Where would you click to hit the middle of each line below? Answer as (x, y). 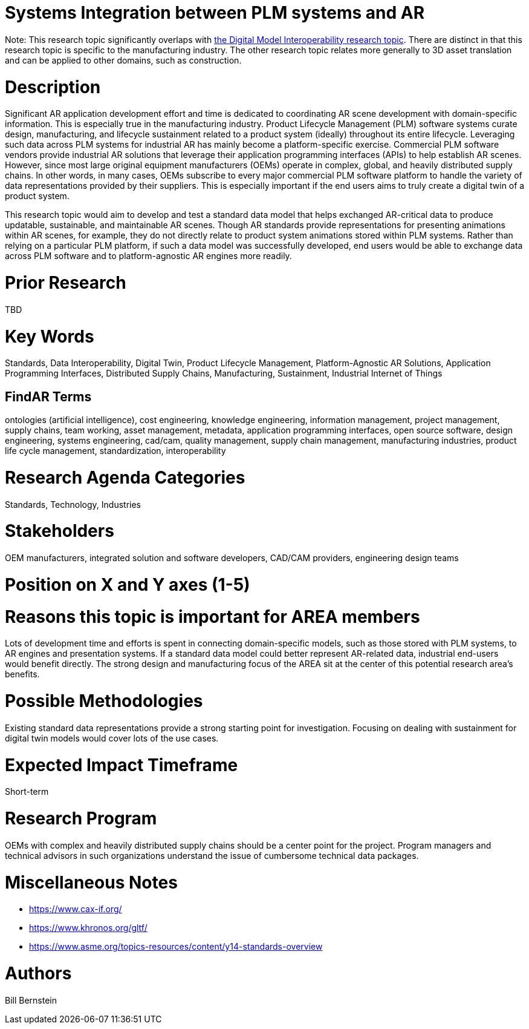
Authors (38, 974)
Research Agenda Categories (125, 477)
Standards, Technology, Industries (73, 504)
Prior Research (66, 283)
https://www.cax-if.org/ (76, 909)
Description (53, 87)
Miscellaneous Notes (91, 882)
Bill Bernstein (31, 1000)
